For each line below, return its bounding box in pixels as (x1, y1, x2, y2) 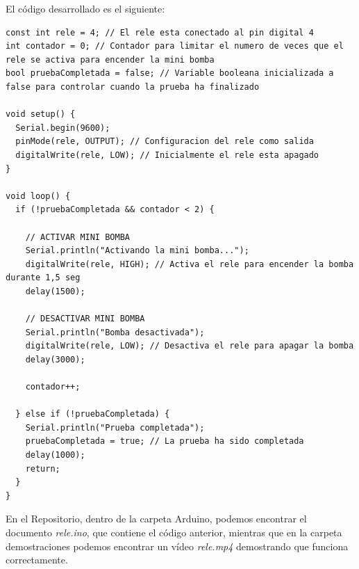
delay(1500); (25, 286, 85, 296)
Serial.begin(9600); (15, 122, 110, 133)
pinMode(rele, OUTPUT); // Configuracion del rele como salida (15, 136, 314, 147)
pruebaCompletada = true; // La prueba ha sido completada (25, 436, 304, 447)
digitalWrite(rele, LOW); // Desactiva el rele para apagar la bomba (25, 341, 354, 351)
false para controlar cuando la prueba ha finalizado (6, 81, 260, 92)
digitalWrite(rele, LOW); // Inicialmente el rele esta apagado (15, 150, 319, 160)
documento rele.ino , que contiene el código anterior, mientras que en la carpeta (6, 524, 342, 539)
